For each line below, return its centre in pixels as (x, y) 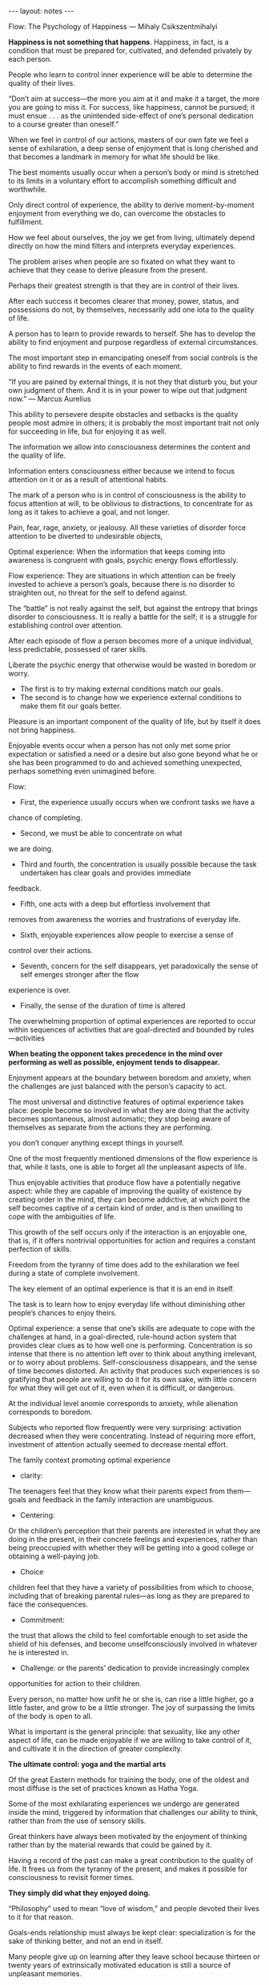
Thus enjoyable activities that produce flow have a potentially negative (124, 1183)
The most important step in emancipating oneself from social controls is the (133, 358)
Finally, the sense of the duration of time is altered (102, 1005)
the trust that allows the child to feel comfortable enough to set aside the (128, 1635)
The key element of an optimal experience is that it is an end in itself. (121, 1289)
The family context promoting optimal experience (89, 1460)
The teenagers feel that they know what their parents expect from (117, 1491)
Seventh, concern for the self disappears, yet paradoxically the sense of (139, 966)
